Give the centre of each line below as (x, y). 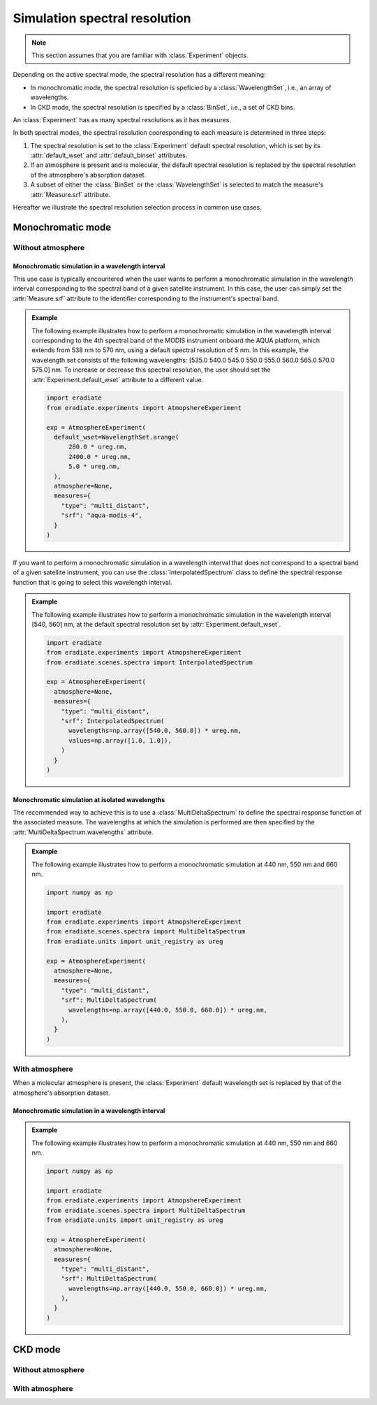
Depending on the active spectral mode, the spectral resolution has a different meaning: (139, 75)
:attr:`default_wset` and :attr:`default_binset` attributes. (109, 155)
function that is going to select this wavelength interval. (93, 582)
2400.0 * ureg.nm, (100, 457)
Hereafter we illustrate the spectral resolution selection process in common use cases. (137, 208)
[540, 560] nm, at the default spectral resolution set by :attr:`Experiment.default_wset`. (156, 624)
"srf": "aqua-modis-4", (102, 516)
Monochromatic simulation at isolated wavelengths (89, 799)
